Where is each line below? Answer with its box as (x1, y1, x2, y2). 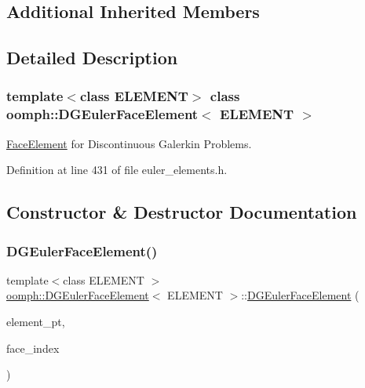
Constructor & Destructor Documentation (6, 200, 357, 224)
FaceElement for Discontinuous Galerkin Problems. (6, 135, 252, 151)
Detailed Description (6, 45, 178, 70)
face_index (6, 339, 60, 356)
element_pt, (6, 314, 65, 330)
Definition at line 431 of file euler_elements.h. (6, 161, 228, 178)
